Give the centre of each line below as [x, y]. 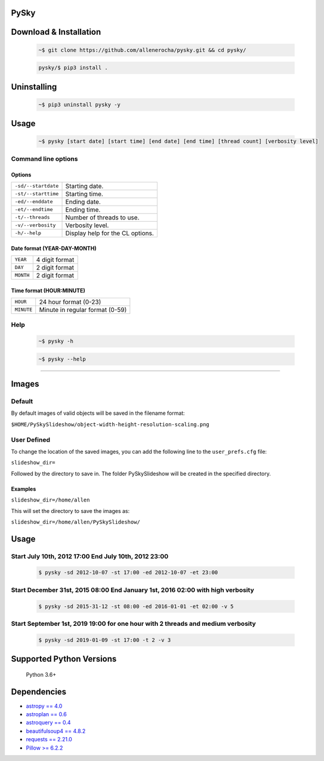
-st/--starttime [37, 194]
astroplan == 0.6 [46, 714]
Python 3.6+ [41, 674]
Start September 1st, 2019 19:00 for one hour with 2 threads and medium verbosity [133, 624]
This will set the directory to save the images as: [70, 511]
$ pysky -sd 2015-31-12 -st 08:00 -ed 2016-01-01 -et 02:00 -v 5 [136, 606]
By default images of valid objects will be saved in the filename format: [98, 413]
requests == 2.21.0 [49, 739]
